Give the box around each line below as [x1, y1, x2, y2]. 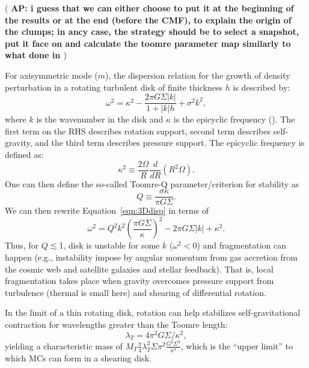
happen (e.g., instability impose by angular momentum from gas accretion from [5, 251, 298, 263]
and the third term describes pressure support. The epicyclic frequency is [35, 136, 305, 149]
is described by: [233, 80, 290, 93]
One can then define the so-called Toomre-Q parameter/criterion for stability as [5, 177, 299, 190]
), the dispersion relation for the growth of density [105, 68, 290, 81]
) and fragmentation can [197, 239, 287, 252]
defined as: [5, 148, 44, 160]
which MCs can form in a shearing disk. [5, 351, 151, 364]
